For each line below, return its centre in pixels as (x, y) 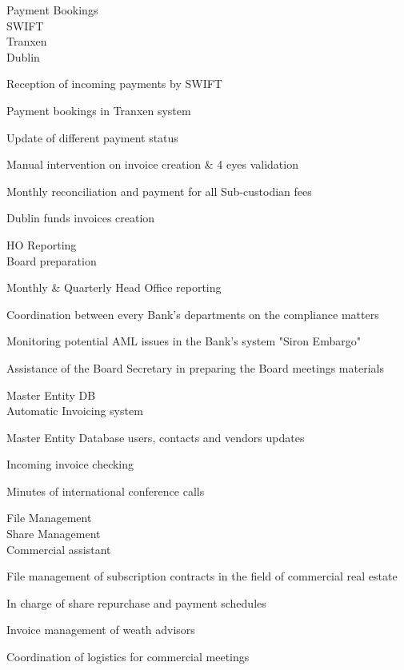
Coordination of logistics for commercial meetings (128, 657)
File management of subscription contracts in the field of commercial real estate (202, 576)
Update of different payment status (92, 137)
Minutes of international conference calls (106, 491)
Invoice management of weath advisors (101, 630)
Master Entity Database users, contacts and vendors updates (156, 437)
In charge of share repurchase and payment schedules (136, 602)
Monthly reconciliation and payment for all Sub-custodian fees (159, 191)
